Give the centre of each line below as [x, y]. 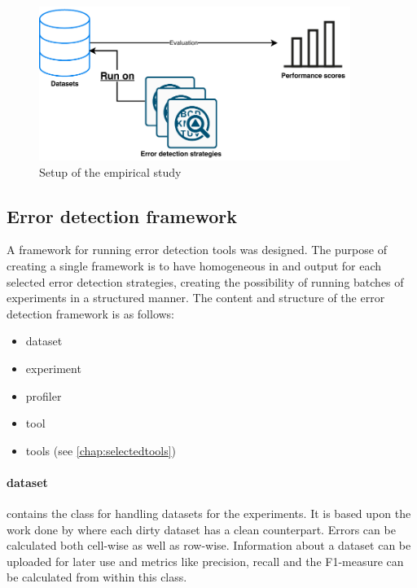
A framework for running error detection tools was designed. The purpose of [197, 250]
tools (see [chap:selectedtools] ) [101, 450]
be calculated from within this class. [97, 577]
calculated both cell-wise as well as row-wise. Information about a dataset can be [209, 545]
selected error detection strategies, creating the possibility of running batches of [205, 281]
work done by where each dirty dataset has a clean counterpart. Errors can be [201, 529]
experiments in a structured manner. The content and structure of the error [196, 298]
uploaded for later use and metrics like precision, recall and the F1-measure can [205, 561]
